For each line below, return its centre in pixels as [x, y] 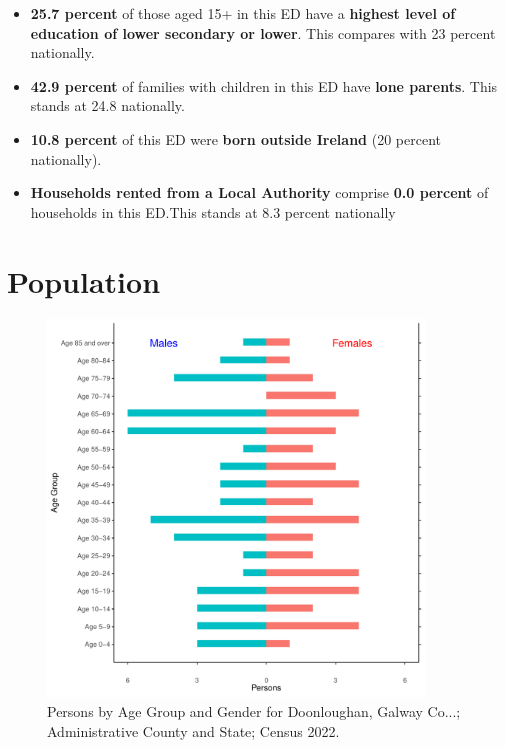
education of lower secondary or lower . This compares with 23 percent [263, 32]
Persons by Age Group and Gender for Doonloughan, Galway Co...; [254, 711]
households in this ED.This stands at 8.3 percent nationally [213, 211]
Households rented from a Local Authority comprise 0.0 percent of [259, 192]
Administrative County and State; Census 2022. [193, 730]
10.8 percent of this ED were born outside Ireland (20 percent [235, 138]
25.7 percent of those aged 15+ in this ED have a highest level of [243, 13]
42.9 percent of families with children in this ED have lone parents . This [264, 85]
